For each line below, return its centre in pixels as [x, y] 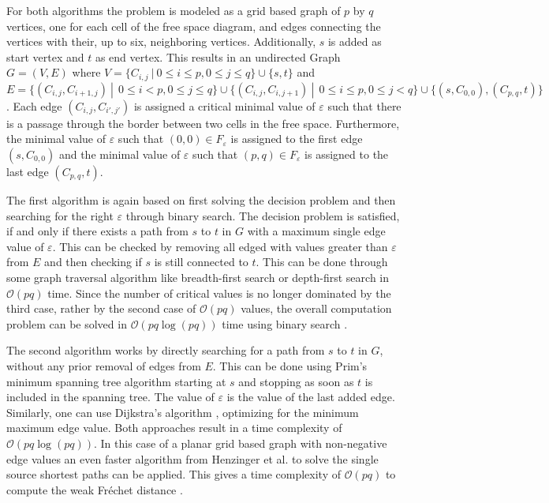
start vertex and [45, 56]
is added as [355, 41]
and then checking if [93, 262]
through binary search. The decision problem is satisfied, [263, 215]
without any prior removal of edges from [104, 365]
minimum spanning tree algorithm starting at [116, 381]
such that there [364, 105]
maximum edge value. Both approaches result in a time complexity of [174, 428]
